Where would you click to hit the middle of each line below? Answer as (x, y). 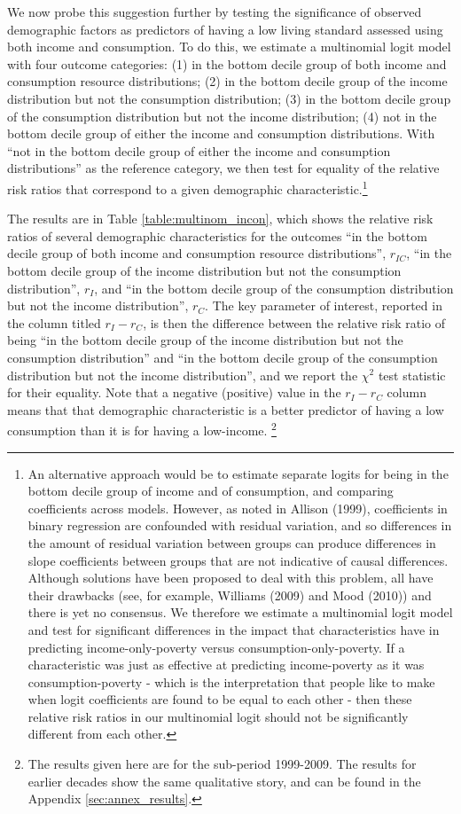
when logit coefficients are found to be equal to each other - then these (220, 699)
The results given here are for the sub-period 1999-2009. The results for (222, 764)
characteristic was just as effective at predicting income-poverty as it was (226, 665)
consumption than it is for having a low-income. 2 (142, 429)
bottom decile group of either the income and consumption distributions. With (221, 133)
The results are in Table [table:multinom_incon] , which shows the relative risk (220, 219)
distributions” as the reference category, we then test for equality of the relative (223, 168)
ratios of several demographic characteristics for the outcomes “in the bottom (217, 235)
